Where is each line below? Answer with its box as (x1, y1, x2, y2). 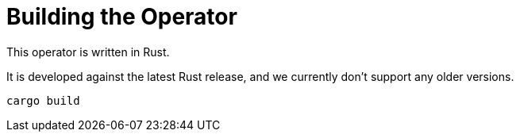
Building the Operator (6, 3, 237, 30)
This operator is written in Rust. (6, 44, 170, 59)
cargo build (6, 94, 80, 107)
